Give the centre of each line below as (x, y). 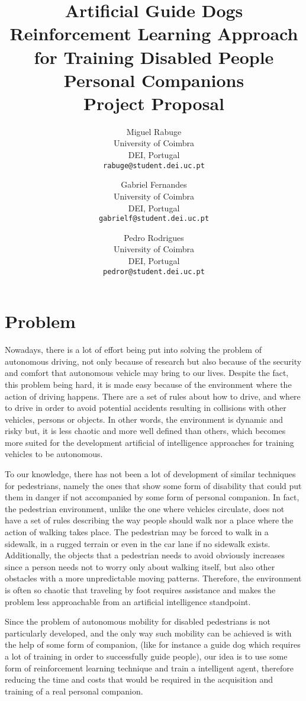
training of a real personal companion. (74, 691)
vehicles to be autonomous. (54, 454)
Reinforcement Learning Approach (154, 33)
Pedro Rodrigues (154, 237)
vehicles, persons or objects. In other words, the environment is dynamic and (144, 419)
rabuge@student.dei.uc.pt (154, 165)
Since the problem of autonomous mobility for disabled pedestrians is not (138, 621)
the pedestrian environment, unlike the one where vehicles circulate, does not (145, 508)
